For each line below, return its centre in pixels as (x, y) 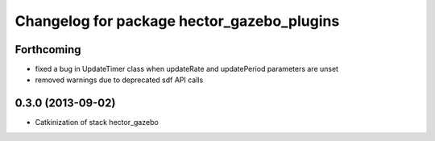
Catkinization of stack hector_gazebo (97, 122)
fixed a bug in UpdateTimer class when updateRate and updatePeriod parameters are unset (186, 69)
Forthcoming (48, 50)
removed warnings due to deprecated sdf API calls (119, 80)
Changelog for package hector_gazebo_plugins (177, 21)
